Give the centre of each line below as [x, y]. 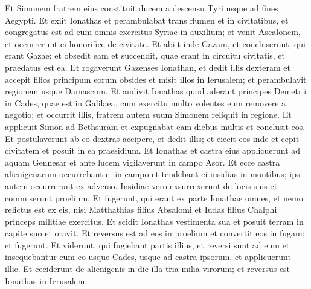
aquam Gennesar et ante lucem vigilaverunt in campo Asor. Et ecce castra [143, 162]
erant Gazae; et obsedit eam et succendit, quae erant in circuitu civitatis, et [145, 55]
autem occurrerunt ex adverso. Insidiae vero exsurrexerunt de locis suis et [141, 185]
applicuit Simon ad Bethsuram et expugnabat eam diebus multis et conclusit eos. [155, 126]
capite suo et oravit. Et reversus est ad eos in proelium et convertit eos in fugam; [155, 233]
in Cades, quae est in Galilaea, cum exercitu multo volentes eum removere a [146, 102]
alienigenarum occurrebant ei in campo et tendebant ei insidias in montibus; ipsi [154, 174]
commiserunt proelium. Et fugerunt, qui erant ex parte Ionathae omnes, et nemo [154, 197]
